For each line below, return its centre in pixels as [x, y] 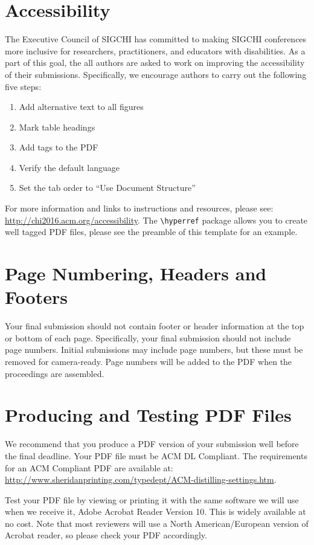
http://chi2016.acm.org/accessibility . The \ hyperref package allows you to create [156, 220]
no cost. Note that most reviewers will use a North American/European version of [157, 523]
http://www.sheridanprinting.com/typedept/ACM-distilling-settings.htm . [141, 479]
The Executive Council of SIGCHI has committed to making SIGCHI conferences [156, 39]
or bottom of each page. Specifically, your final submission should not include [148, 337]
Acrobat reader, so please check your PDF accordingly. [106, 535]
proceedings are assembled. [55, 373]
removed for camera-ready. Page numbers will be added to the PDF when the [149, 361]
